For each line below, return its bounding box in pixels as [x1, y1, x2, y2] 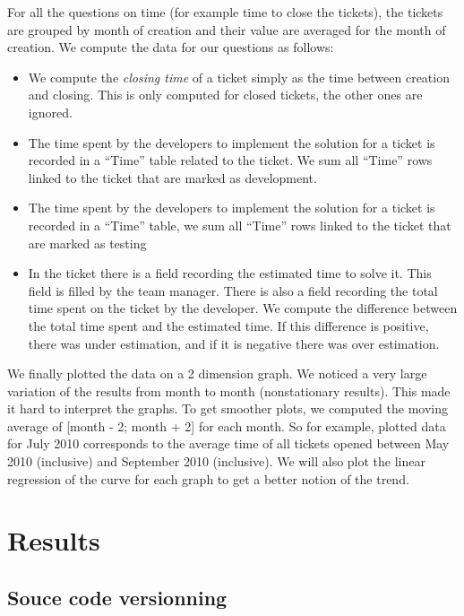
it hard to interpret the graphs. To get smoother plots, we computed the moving [7, 399, 448, 418]
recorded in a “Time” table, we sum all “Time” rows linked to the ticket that [28, 215, 451, 234]
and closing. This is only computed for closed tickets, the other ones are [28, 85, 423, 104]
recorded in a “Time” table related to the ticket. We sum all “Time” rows [28, 151, 433, 169]
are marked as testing [28, 233, 147, 252]
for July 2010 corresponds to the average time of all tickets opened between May [7, 434, 450, 453]
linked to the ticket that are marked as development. [28, 168, 317, 187]
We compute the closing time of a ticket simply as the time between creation [28, 67, 450, 86]
